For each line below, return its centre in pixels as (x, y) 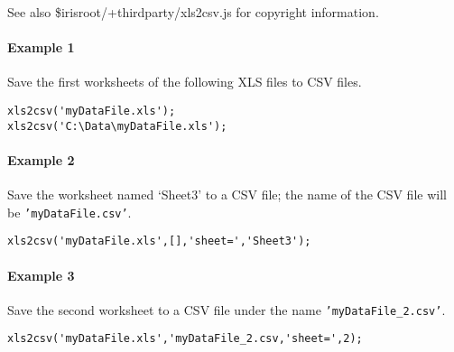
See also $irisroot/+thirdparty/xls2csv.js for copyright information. (193, 12)
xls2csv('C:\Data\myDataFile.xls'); (117, 126)
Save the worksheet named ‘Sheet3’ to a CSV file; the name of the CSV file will (227, 195)
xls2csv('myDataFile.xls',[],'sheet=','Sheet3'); (159, 241)
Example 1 (41, 47)
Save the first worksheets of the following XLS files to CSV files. (185, 82)
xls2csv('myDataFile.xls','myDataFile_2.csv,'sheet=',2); (185, 339)
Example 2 (41, 159)
